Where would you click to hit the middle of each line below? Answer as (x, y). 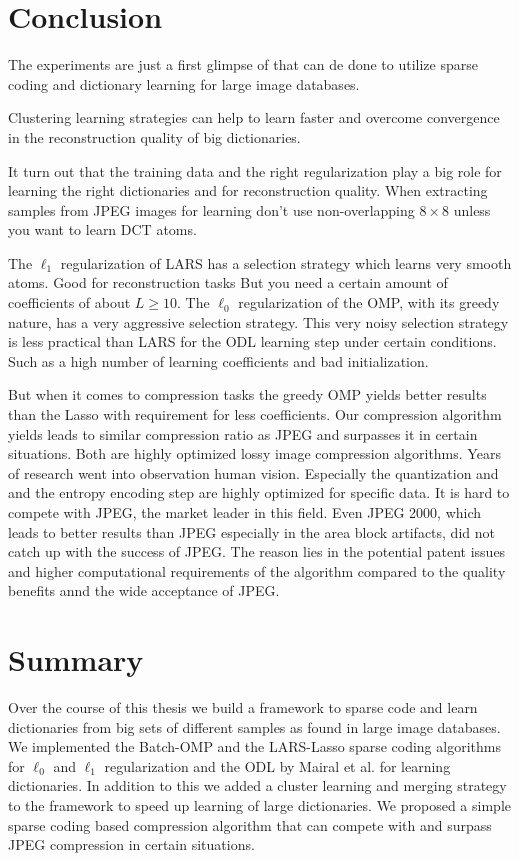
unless (472, 209)
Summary (76, 659)
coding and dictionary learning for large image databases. (184, 83)
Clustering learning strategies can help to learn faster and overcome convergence (254, 117)
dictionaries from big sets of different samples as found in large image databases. (254, 726)
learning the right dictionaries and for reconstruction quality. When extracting (248, 190)
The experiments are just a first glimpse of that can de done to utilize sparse (243, 64)
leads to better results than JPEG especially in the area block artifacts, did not (251, 531)
